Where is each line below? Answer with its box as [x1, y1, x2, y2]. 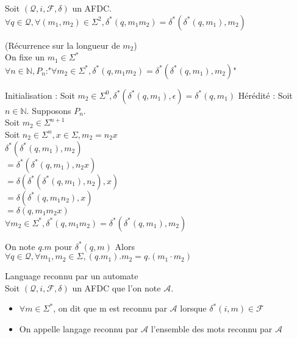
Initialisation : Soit [5, 88, 75, 101]
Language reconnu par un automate [5, 269, 138, 282]
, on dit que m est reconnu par [53, 302, 167, 315]
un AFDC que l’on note [72, 281, 161, 294]
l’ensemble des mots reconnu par [151, 322, 273, 335]
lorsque [180, 302, 207, 315]
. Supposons [26, 104, 71, 116]
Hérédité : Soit [238, 88, 293, 101]
